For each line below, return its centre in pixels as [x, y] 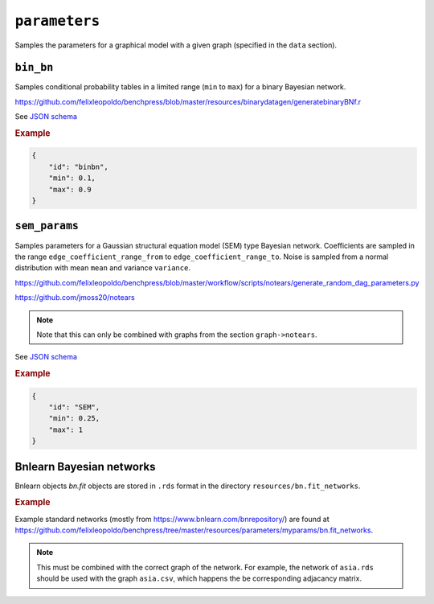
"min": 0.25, [74, 419]
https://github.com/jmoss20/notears [75, 298]
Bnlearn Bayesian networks [85, 466]
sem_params [47, 226]
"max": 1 [66, 429]
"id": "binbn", [78, 166]
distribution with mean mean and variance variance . [102, 268]
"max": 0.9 [70, 189]
